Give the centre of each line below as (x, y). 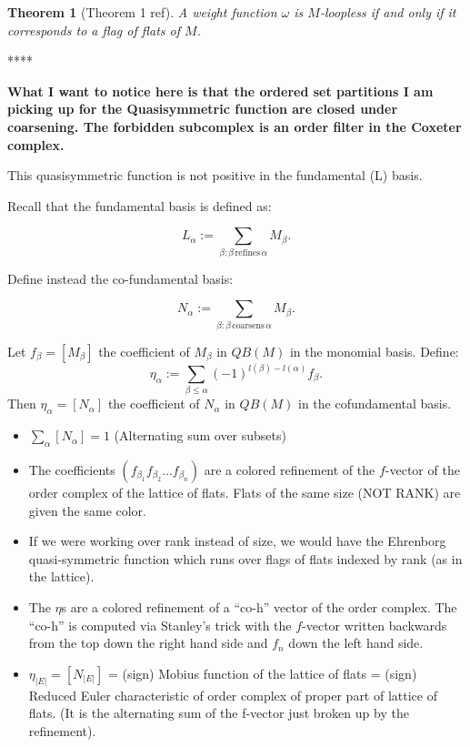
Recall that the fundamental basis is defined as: (140, 205)
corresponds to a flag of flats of (94, 30)
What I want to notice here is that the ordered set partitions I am (220, 91)
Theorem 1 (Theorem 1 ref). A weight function (142, 12)
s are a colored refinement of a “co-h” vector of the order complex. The (259, 606)
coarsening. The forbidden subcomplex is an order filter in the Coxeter (235, 126)
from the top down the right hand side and (148, 643)
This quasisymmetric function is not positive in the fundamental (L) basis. (215, 175)
